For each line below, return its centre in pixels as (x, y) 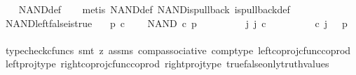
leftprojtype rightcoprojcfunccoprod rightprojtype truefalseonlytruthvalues (167, 64)
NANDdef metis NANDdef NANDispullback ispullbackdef (154, 9)
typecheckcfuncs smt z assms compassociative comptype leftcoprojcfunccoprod (178, 50)
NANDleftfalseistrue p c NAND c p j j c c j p (176, 23)
